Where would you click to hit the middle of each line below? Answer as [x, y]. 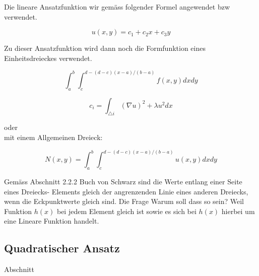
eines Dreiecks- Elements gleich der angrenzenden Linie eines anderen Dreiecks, [126, 191]
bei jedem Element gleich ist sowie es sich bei [126, 211]
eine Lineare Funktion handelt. [52, 221]
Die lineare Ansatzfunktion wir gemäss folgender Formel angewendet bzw [117, 7]
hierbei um [238, 211]
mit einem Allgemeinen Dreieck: [53, 137]
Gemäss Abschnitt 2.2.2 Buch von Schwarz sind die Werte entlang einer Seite [123, 181]
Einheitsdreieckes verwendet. [48, 58]
